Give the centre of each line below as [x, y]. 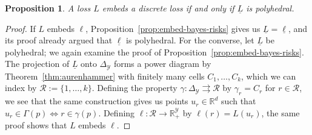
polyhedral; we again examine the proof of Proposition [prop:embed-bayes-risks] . [154, 52]
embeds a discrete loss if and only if [168, 8]
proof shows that [36, 125]
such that [239, 101]
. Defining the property [134, 88]
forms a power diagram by [162, 64]
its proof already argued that [59, 40]
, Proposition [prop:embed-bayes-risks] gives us [173, 28]
